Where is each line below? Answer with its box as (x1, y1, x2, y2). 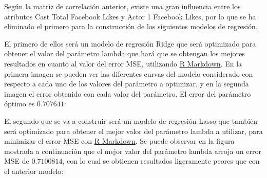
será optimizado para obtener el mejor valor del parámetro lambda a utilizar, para (4, 125, 263, 136)
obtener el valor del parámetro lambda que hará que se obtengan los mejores (4, 48, 245, 59)
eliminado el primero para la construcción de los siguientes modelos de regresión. (4, 21, 258, 32)
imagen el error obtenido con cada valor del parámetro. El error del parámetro (4, 88, 251, 99)
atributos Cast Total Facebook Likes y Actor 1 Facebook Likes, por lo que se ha (4, 11, 256, 21)
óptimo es (4, 98, 35, 109)
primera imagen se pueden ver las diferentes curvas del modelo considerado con (4, 68, 253, 79)
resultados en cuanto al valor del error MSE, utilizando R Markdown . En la (4, 58, 242, 69)
